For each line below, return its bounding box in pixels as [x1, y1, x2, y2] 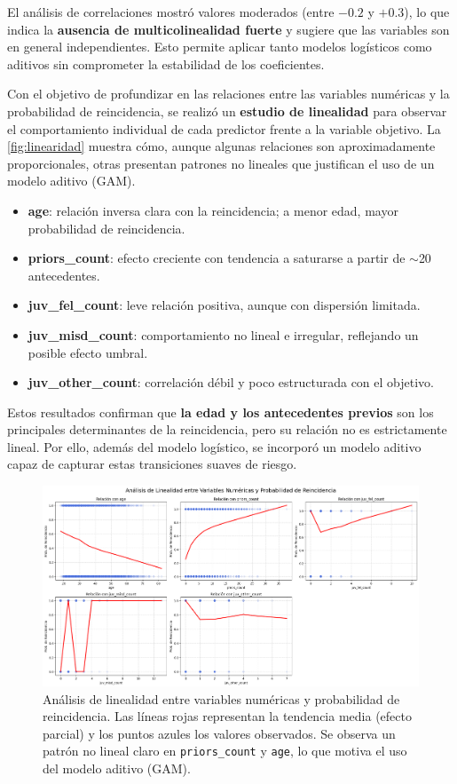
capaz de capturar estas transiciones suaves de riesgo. [7, 455, 297, 473]
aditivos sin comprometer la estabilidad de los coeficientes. [7, 54, 325, 73]
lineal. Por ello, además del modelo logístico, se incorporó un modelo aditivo [7, 437, 422, 455]
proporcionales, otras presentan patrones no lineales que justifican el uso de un [7, 154, 435, 172]
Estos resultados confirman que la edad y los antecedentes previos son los [7, 402, 434, 421]
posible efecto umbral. [28, 343, 148, 361]
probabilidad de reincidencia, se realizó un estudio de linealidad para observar [7, 101, 447, 120]
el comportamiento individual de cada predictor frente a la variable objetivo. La [7, 119, 441, 138]
